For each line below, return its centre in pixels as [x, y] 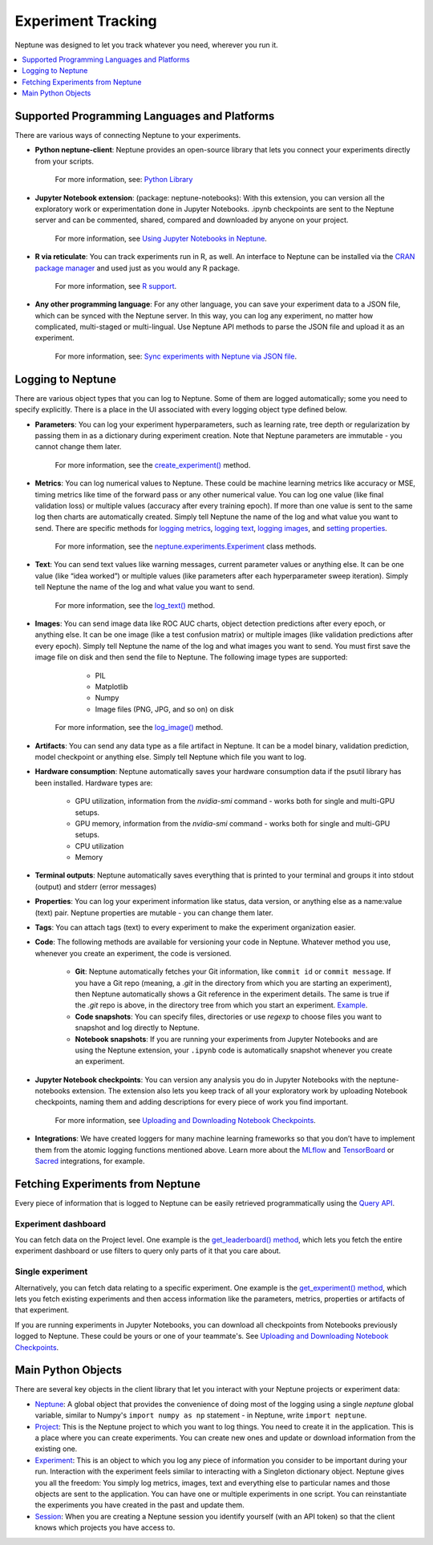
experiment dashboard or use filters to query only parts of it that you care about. [148, 1251]
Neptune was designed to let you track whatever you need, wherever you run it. [146, 45]
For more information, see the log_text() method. [135, 605]
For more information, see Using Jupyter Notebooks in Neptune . [161, 238]
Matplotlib [111, 687]
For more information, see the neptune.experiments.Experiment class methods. [186, 546]
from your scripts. [64, 161]
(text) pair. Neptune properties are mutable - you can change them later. [154, 912]
